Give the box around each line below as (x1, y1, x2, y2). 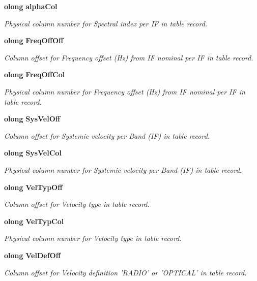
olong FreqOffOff (4, 35, 64, 46)
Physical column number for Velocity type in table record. (4, 233, 182, 243)
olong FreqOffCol (4, 69, 65, 80)
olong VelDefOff (4, 249, 61, 260)
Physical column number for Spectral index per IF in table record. (4, 18, 208, 28)
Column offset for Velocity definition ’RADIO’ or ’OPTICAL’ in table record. (4, 267, 247, 277)
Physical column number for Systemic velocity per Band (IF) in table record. (4, 164, 242, 175)
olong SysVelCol (4, 147, 62, 158)
